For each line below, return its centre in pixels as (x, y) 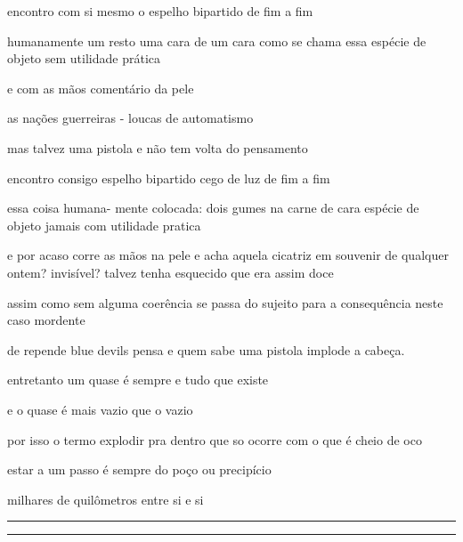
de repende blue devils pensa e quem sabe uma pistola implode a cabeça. (206, 349)
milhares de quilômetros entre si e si (106, 499)
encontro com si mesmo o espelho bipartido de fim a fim (160, 11)
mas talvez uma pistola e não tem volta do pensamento (158, 147)
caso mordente (46, 320)
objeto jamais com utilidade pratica (104, 225)
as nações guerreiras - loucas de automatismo (130, 118)
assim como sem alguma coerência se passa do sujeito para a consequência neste (225, 302)
